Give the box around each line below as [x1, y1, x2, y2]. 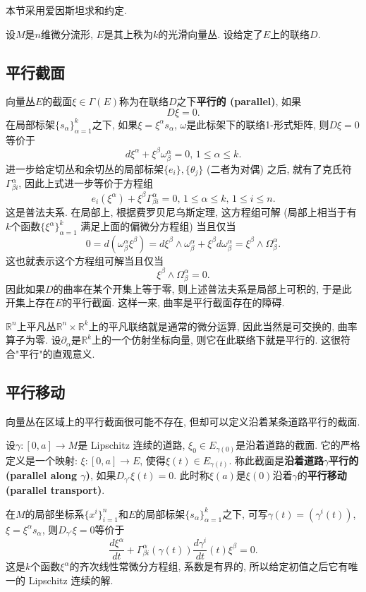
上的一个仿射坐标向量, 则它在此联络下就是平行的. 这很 [91, 332, 341, 347]
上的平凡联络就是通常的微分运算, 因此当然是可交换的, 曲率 [88, 318, 358, 333]
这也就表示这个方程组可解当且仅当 [6, 253, 164, 267]
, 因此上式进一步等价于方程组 [18, 176, 153, 191]
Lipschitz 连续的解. [28, 572, 114, 587]
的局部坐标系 [25, 506, 85, 521]
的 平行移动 [297, 468, 347, 483]
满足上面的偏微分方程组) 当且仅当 [80, 219, 236, 234]
